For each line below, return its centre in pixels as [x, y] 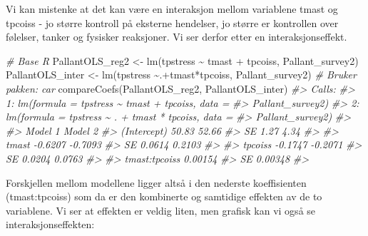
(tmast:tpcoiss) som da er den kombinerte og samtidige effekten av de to [164, 196]
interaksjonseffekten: [50, 224]
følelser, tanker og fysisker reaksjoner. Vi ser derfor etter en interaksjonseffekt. [177, 37]
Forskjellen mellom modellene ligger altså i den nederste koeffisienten [156, 182]
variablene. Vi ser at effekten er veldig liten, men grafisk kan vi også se [161, 210]
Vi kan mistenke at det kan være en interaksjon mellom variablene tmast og [172, 9]
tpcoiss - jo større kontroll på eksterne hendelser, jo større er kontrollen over [172, 22]
